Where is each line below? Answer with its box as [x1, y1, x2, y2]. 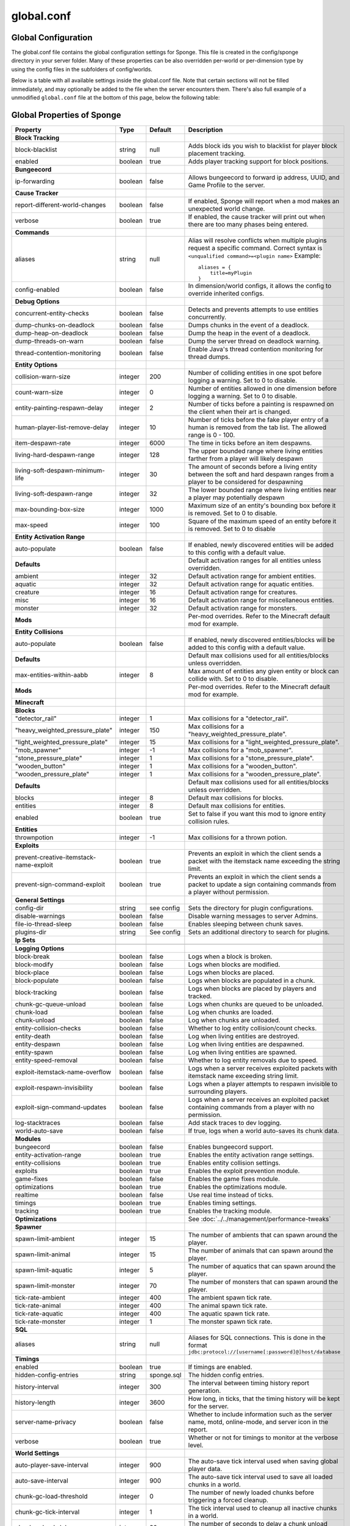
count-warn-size [15, 388, 63, 396]
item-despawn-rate [15, 438, 71, 447]
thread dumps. [188, 352, 230, 361]
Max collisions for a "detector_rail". [188, 714, 289, 723]
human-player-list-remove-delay [15, 423, 109, 432]
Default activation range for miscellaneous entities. [188, 596, 334, 604]
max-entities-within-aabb [15, 670, 88, 679]
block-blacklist [15, 145, 57, 154]
